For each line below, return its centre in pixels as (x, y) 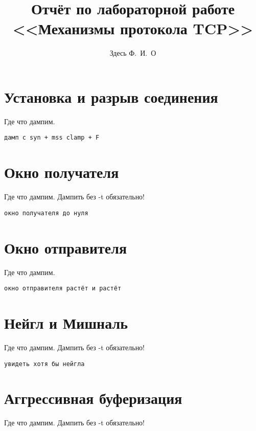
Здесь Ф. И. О (133, 53)
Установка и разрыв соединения (111, 96)
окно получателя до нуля (46, 213)
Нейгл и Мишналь (66, 323)
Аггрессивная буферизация (93, 398)
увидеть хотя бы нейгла (44, 364)
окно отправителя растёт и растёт (63, 289)
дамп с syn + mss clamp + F (52, 138)
